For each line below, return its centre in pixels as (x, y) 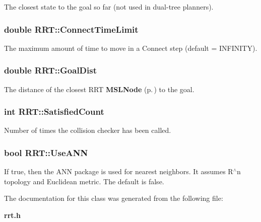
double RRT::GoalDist (51, 70)
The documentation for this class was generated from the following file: (114, 198)
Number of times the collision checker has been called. (88, 130)
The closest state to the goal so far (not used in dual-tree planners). (109, 7)
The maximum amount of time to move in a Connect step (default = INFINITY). (131, 48)
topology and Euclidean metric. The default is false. (84, 181)
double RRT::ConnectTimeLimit (71, 29)
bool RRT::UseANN (46, 152)
